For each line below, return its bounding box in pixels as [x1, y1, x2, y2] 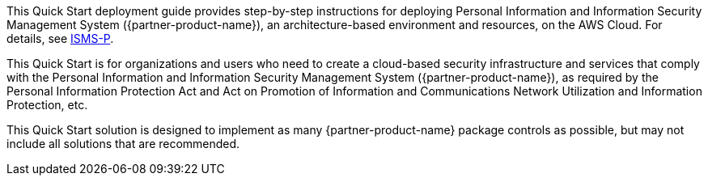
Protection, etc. [6, 98, 88, 112]
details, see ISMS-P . [6, 32, 114, 45]
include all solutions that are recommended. [6, 137, 240, 150]
